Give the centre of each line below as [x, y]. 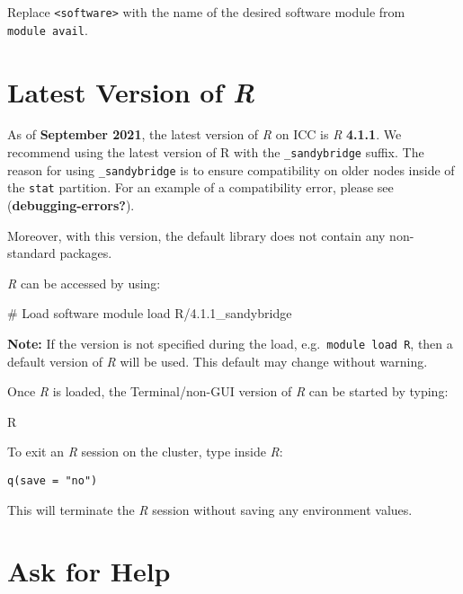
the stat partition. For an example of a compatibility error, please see [200, 187]
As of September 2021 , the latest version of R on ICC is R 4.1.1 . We [205, 134]
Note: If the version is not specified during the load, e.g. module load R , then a [230, 343]
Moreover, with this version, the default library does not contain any [196, 235]
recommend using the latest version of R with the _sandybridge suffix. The [216, 152]
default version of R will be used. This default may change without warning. [218, 361]
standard [31, 253]
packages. [86, 253]
